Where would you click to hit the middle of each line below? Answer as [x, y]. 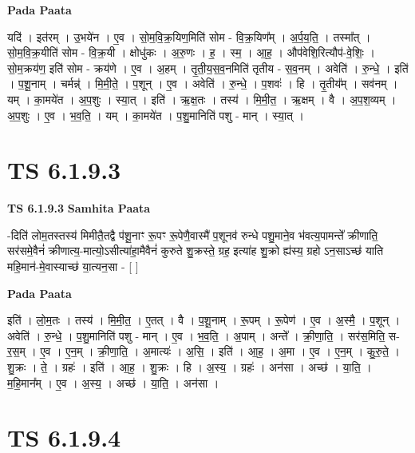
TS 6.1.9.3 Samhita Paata [79, 208]
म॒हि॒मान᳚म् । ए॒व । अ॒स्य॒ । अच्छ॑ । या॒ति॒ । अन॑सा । [113, 382]
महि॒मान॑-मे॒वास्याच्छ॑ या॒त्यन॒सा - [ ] [73, 266]
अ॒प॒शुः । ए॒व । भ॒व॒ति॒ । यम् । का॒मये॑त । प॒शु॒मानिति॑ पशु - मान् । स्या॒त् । [156, 115]
